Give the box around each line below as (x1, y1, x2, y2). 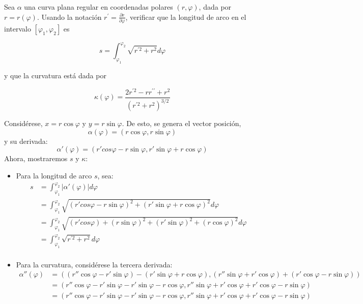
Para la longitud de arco (16, 170, 92, 181)
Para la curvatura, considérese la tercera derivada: (16, 259, 173, 269)
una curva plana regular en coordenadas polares (24, 2, 173, 12)
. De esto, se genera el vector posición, (122, 118, 241, 129)
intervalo (4, 23, 31, 34)
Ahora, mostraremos (4, 153, 68, 164)
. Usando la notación (37, 11, 102, 22)
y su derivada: (4, 135, 48, 146)
